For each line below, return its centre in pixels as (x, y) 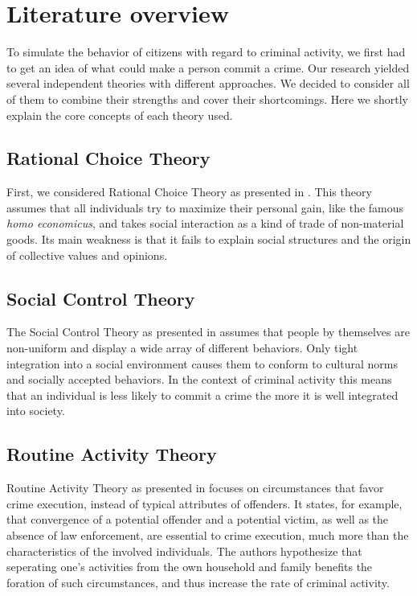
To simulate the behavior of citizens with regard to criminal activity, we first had (206, 52)
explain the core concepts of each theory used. (120, 115)
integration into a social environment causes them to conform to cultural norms (202, 363)
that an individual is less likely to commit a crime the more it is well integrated (202, 395)
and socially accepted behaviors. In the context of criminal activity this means (199, 379)
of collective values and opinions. (87, 255)
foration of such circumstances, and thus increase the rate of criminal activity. (198, 582)
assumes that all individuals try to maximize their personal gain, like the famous (205, 207)
